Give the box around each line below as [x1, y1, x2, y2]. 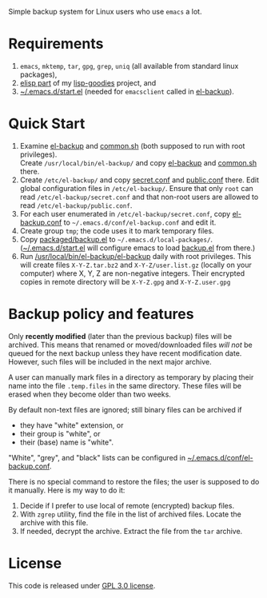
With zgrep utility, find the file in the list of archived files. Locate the [19, 509, 241, 519]
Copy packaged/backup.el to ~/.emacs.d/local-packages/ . [19, 234, 213, 244]
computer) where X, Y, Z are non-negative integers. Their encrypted [19, 268, 245, 278]
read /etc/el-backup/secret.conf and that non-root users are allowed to [19, 192, 259, 201]
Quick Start [8, 115, 86, 133]
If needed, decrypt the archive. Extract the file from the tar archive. [19, 526, 243, 536]
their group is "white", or [19, 429, 101, 438]
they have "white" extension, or [19, 420, 124, 430]
